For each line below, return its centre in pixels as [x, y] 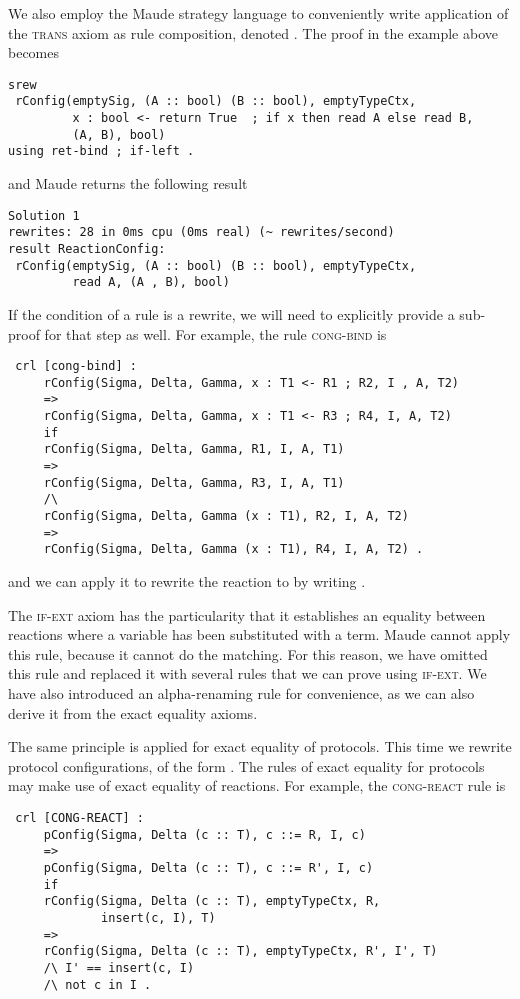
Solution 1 [44, 215]
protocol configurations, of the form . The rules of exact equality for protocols [246, 765]
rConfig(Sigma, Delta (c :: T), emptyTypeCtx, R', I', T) [240, 951]
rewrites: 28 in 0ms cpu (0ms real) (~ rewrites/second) [201, 232]
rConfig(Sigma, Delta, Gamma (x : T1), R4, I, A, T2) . [233, 549]
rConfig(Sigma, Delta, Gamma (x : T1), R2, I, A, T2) [226, 516]
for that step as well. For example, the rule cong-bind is [215, 333]
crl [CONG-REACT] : [80, 817]
